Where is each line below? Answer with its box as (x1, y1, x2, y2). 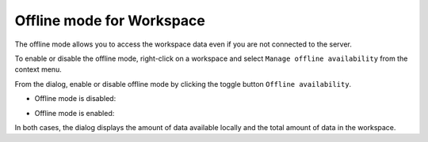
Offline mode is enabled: (34, 108, 115, 118)
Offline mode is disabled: (34, 94, 117, 103)
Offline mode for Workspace (14, 12, 205, 29)
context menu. (14, 65, 63, 74)
